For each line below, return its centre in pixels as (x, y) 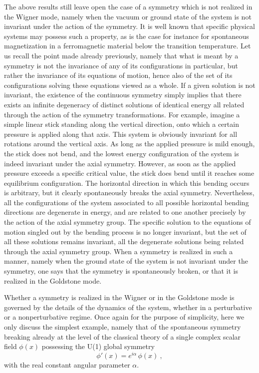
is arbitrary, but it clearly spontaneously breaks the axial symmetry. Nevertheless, (129, 192)
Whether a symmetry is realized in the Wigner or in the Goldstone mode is (119, 297)
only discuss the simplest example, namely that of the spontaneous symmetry (123, 327)
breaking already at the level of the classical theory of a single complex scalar (123, 336)
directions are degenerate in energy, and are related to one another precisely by (125, 212)
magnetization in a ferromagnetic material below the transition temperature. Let (128, 46)
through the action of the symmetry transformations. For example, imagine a (122, 114)
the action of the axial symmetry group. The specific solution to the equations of (128, 222)
